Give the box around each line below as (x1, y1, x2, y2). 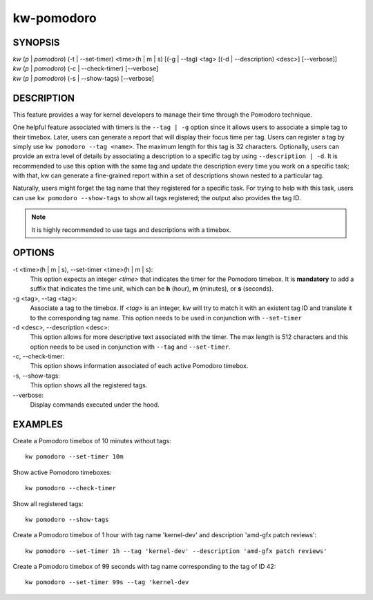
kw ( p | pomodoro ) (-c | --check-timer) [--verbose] (12, 64, 159, 72)
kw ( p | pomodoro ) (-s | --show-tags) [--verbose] (12, 74, 155, 82)
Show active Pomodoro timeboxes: (12, 468, 112, 476)
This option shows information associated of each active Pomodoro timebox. (30, 362, 249, 370)
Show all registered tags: (12, 499, 84, 507)
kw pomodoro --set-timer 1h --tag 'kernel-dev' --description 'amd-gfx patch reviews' (25, 547, 327, 555)
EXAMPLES (12, 418, 64, 430)
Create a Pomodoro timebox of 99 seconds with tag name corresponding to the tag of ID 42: (12, 563, 276, 571)
